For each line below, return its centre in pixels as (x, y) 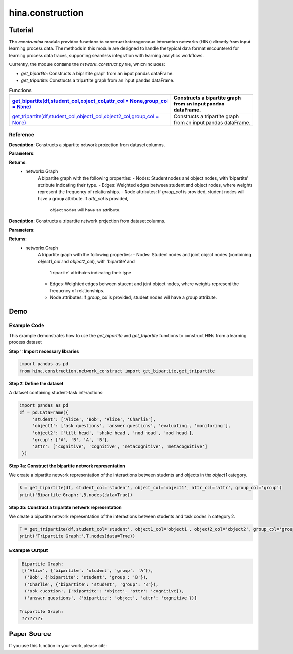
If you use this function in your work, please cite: (58, 646)
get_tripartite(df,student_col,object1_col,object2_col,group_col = (85, 116)
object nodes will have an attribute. (85, 210)
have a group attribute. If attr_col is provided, (83, 199)
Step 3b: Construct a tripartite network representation (65, 507)
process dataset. (26, 342)
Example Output (29, 550)
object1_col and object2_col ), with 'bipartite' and (86, 262)
